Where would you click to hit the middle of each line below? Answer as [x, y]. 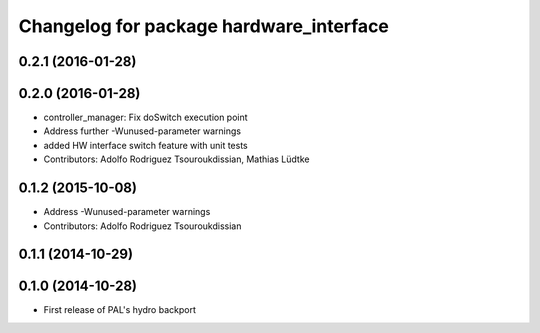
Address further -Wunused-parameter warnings [142, 131]
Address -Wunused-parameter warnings [127, 212]
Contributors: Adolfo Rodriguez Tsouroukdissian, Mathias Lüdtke [176, 159]
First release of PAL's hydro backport [120, 310]
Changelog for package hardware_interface [204, 26]
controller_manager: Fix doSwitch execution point [146, 117]
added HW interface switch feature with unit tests [146, 145]
